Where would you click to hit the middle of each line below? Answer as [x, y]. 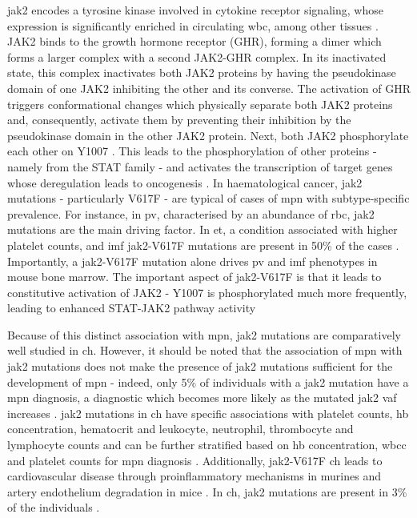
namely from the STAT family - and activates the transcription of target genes [200, 166]
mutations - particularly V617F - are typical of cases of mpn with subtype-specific [208, 198]
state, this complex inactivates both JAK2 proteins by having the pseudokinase [202, 72]
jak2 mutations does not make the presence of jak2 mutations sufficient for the [200, 366]
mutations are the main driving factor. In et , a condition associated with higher [202, 229]
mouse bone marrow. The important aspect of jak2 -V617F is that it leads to [194, 277]
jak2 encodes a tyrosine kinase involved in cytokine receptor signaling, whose [195, 10]
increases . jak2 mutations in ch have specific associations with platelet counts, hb [208, 413]
